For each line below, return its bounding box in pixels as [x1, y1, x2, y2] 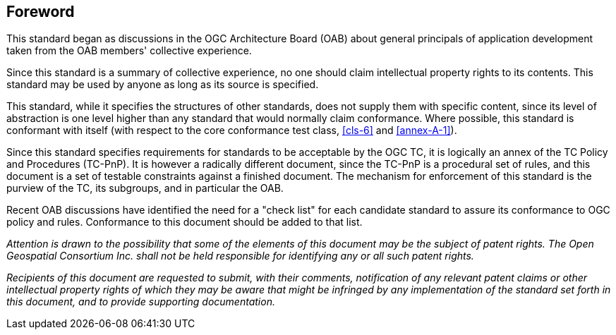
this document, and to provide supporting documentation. [6, 296, 275, 308]
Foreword [6, 3, 75, 20]
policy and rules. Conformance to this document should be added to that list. [6, 216, 363, 229]
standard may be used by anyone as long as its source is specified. [6, 78, 319, 91]
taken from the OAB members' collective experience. [6, 44, 252, 57]
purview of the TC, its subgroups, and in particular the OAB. [6, 182, 284, 195]
